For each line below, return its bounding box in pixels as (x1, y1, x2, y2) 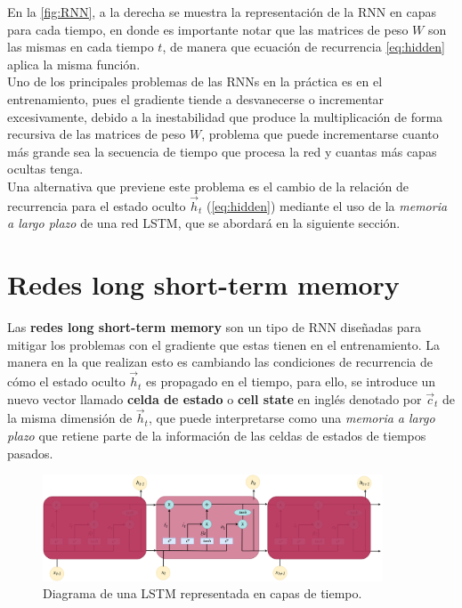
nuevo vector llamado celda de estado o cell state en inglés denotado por (7, 389, 422, 408)
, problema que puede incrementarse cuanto (201, 125, 439, 143)
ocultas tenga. (7, 159, 84, 178)
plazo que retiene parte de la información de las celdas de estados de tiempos (7, 426, 426, 445)
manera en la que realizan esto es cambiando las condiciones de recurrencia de (7, 353, 434, 371)
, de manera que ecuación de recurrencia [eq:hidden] (162, 37, 445, 56)
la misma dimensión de (7, 409, 133, 427)
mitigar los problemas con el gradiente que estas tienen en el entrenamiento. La (7, 335, 440, 353)
